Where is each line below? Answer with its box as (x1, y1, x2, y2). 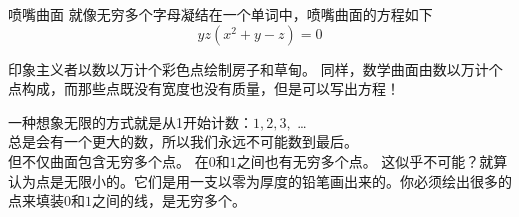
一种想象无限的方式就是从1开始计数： (8, 111, 253, 132)
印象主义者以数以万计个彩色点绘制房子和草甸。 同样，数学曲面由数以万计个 (8, 58, 503, 79)
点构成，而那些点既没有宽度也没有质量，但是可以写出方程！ (8, 78, 400, 99)
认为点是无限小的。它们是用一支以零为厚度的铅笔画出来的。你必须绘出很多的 (8, 170, 512, 191)
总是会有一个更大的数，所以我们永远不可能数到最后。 (8, 131, 358, 152)
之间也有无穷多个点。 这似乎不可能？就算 (236, 150, 508, 171)
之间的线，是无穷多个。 (92, 190, 246, 211)
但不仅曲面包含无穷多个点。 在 (8, 150, 209, 171)
